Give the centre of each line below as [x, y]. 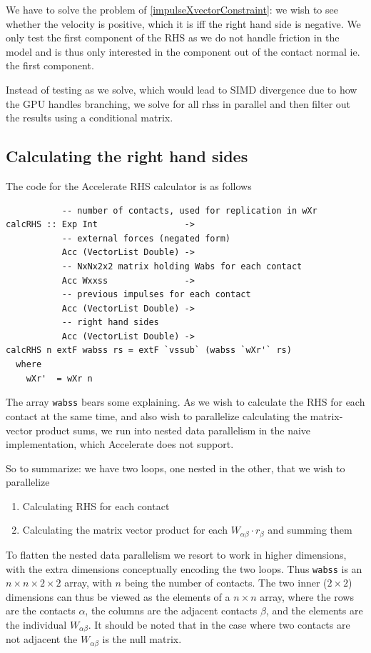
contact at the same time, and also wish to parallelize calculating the [157, 415]
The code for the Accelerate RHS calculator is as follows [129, 185]
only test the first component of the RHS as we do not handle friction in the [173, 38]
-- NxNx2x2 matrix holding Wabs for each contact [182, 266]
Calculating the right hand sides [127, 156]
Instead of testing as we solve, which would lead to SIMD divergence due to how [182, 89]
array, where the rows [307, 596]
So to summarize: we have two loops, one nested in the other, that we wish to [176, 468]
